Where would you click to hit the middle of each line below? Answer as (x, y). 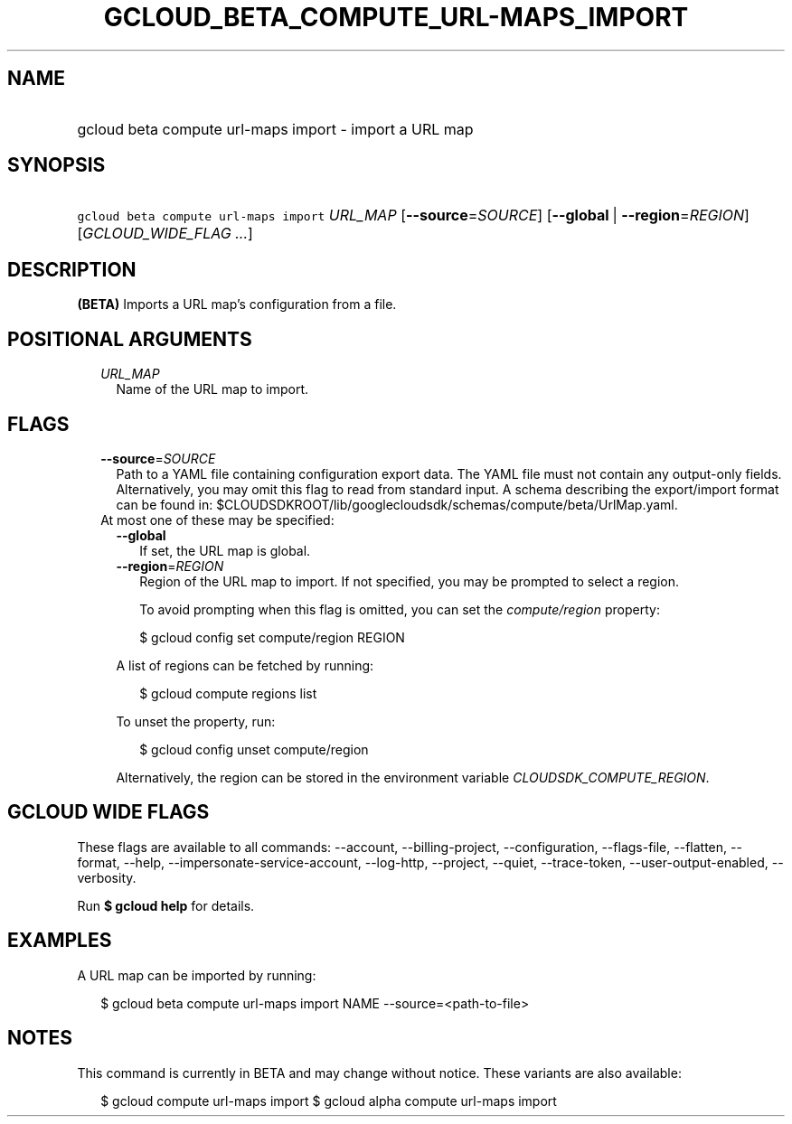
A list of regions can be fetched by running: (245, 665)
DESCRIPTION (72, 269)
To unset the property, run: (196, 721)
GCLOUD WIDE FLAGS (108, 812)
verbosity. (107, 877)
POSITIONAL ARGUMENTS (130, 339)
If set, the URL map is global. (225, 550)
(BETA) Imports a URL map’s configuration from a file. (237, 304)
